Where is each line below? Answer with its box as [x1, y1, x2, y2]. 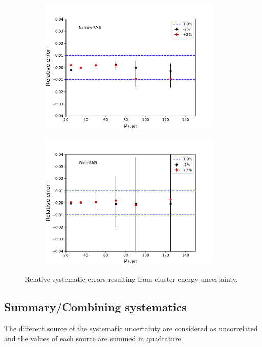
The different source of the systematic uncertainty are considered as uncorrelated [4, 323, 258, 334]
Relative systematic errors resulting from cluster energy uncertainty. [25, 274, 238, 284]
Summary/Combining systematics [4, 299, 187, 315]
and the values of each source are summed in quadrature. [4, 333, 183, 343]
